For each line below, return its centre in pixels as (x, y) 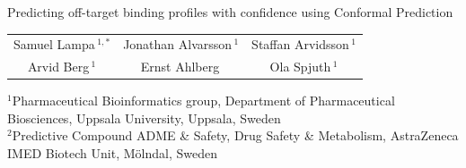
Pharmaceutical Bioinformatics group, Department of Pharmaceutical (203, 101)
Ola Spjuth (300, 67)
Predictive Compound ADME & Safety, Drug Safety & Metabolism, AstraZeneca (235, 135)
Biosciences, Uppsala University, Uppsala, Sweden (144, 118)
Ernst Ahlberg (180, 67)
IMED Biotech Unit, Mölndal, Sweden (112, 153)
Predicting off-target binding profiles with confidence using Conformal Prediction (230, 12)
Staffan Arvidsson (300, 44)
